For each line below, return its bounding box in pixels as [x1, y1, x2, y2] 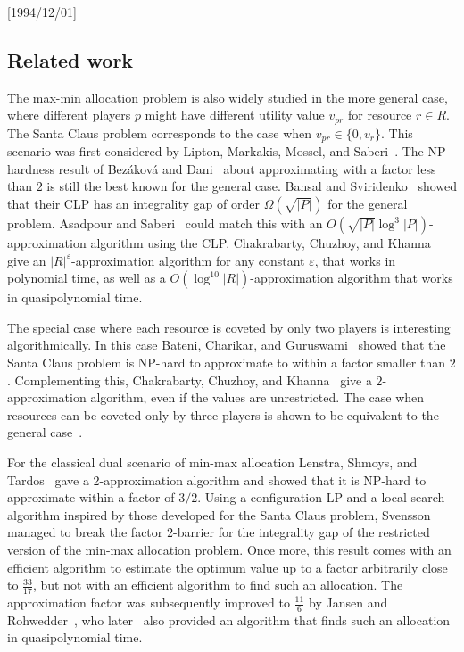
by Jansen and [309, 593, 388, 611]
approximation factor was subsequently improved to [7, 593, 290, 611]
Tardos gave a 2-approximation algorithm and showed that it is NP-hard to [7, 470, 427, 489]
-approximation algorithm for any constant [71, 251, 305, 269]
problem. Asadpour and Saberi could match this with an [7, 214, 323, 233]
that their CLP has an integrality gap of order [7, 194, 260, 213]
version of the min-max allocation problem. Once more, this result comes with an [7, 540, 452, 558]
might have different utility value [145, 105, 325, 124]
